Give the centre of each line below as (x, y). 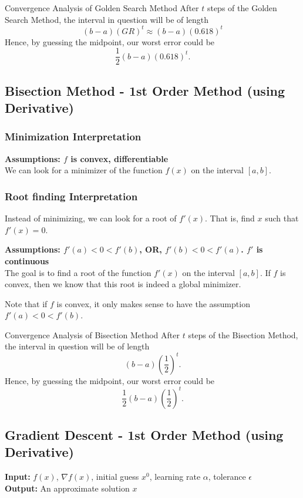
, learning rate (175, 477)
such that (282, 218)
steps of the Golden (242, 8)
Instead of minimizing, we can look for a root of (91, 218)
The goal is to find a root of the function (78, 272)
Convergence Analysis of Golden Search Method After (102, 8)
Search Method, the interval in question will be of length (107, 19)
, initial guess (115, 477)
